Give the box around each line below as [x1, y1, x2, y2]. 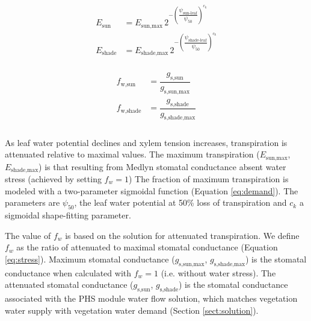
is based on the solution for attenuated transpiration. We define [65, 229, 300, 241]
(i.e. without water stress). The [161, 266, 276, 279]
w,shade [120, 107, 141, 114]
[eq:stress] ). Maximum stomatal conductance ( [5, 252, 175, 265]
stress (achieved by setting [5, 173, 102, 185]
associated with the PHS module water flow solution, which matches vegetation [5, 291, 298, 304]
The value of [5, 229, 51, 241]
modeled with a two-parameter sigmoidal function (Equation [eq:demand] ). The [5, 184, 298, 197]
